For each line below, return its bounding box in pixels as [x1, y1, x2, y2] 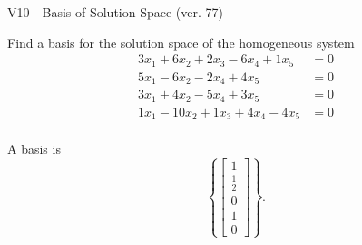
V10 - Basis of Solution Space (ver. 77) [7, 3, 223, 21]
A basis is [7, 139, 61, 158]
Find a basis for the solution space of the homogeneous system [7, 33, 355, 52]
